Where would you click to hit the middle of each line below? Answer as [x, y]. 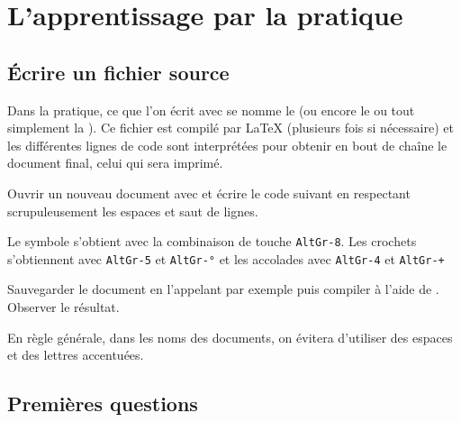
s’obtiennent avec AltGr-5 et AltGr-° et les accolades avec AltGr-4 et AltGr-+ [226, 258]
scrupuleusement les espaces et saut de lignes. [133, 211]
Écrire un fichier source [118, 72]
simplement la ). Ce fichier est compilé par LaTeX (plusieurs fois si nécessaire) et [230, 128]
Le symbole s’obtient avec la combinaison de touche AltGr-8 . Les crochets [212, 241]
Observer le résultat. [63, 307]
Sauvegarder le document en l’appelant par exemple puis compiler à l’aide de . [223, 289]
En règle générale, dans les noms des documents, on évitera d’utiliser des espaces [230, 337]
